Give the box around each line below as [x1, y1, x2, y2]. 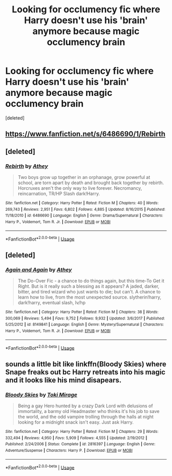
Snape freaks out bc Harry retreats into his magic [5, 368, 165, 376]
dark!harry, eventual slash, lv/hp [17, 299, 86, 306]
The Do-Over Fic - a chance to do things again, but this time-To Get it [17, 277, 165, 284]
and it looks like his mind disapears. [5, 375, 122, 384]
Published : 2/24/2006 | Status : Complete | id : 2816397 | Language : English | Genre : [5, 442, 156, 447]
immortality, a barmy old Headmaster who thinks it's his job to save [17, 408, 160, 414]
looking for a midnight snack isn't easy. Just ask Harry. [17, 419, 134, 425]
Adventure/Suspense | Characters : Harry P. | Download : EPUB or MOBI [5, 448, 133, 453]
